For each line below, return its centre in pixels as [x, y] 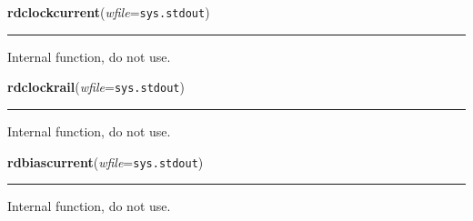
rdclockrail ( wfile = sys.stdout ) [96, 87]
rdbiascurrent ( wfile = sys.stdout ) [106, 161]
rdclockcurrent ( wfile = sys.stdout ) [109, 12]
